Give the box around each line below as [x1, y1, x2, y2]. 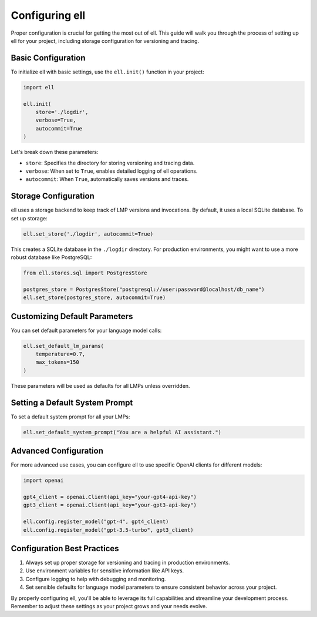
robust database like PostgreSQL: [11, 253, 92, 261]
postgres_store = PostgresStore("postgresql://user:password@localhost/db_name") [23, 286, 265, 293]
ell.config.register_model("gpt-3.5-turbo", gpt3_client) [23, 527, 194, 533]
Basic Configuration [11, 53, 86, 63]
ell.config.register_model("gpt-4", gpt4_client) [23, 518, 169, 525]
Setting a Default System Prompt [11, 397, 133, 408]
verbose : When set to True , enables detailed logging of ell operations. [25, 167, 198, 175]
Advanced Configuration [11, 446, 104, 456]
